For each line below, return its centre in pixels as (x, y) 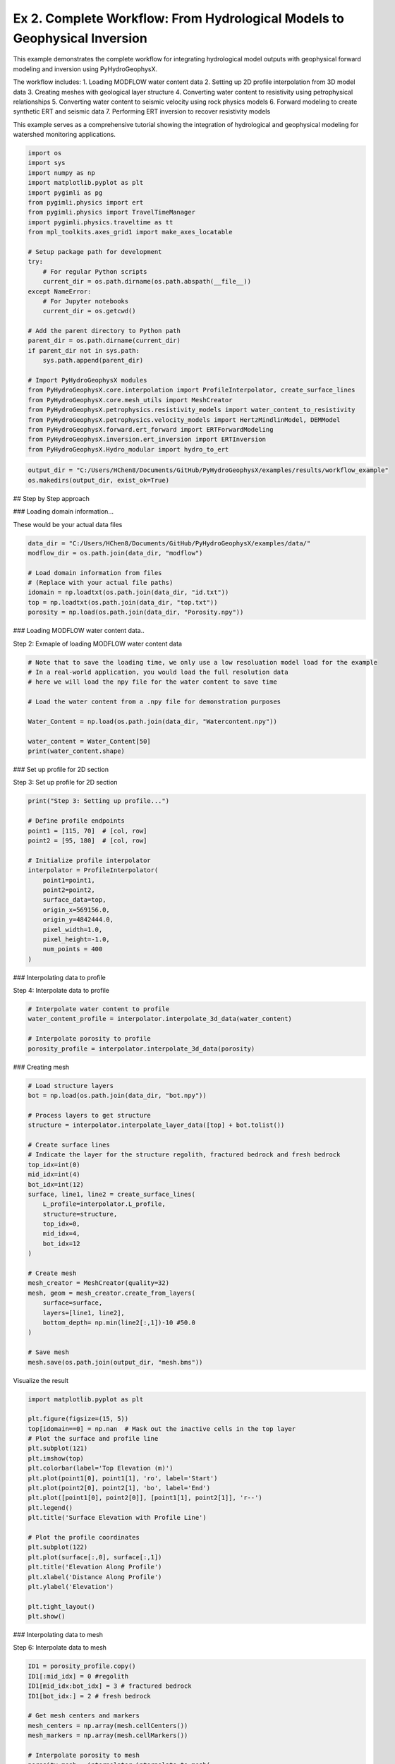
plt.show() (47, 1617)
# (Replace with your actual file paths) (101, 583)
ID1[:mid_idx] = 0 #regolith (78, 1676)
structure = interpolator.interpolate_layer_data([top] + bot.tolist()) (156, 1125)
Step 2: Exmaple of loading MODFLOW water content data (98, 644)
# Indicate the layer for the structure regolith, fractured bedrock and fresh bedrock (184, 1155)
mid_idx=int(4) (54, 1174)
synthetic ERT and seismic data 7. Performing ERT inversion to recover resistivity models (142, 111)
